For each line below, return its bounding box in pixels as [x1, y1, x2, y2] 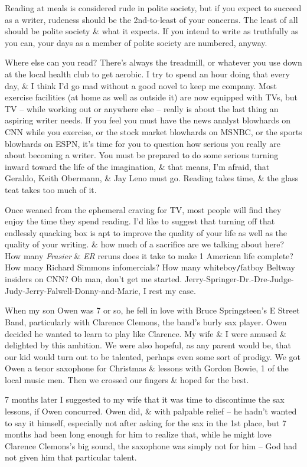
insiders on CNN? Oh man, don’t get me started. [5, 273, 182, 285]
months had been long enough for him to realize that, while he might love [5, 428, 272, 440]
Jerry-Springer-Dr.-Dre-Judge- [184, 273, 294, 285]
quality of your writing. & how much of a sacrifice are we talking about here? [5, 238, 285, 250]
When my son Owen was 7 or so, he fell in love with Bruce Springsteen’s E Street [5, 304, 300, 316]
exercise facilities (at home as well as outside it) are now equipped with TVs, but [5, 91, 298, 103]
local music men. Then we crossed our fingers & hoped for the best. [5, 373, 249, 386]
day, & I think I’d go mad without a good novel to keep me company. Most [5, 79, 277, 92]
